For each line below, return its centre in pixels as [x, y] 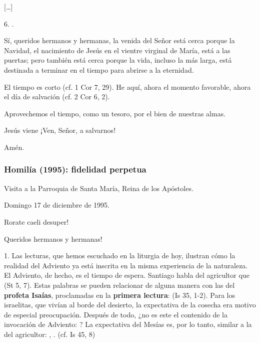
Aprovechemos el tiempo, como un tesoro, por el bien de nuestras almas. [115, 113]
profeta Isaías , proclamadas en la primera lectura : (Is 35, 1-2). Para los [119, 295]
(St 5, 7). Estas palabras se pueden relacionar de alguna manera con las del [119, 285]
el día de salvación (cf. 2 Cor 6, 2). [57, 97]
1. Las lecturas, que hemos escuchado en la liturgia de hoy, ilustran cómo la [120, 255]
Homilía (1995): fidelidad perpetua [75, 169]
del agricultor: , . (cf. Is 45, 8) [50, 334]
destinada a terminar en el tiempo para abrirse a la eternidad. [99, 69]
